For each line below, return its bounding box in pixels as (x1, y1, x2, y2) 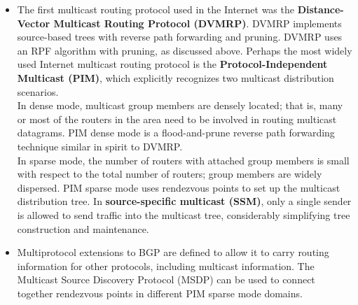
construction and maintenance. (17, 221, 149, 236)
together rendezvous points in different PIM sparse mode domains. (17, 285, 303, 300)
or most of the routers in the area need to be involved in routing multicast (17, 111, 337, 126)
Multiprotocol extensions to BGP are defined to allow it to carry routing (17, 245, 329, 260)
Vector (17, 15, 50, 30)
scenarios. (17, 84, 59, 99)
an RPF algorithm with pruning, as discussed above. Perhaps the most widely (17, 43, 352, 57)
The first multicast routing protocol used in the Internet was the (17, 2, 294, 16)
